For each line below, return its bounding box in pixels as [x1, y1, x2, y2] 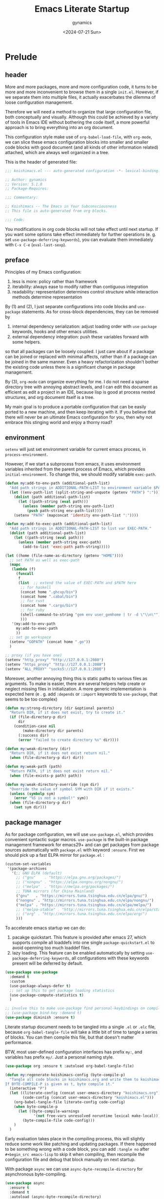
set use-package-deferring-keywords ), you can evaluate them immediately [5, 236, 154, 243]
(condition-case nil [14, 724, 56, 729]
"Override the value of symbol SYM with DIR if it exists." [9, 786, 134, 792]
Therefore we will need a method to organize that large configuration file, [5, 109, 152, 114]
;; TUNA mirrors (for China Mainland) [16, 889, 95, 894]
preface [5, 256, 29, 265]
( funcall [16, 571, 34, 577]
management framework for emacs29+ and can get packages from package [5, 842, 159, 847]
